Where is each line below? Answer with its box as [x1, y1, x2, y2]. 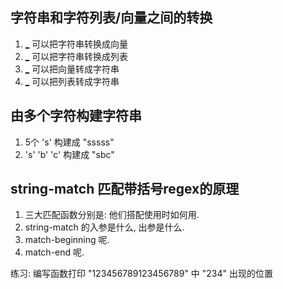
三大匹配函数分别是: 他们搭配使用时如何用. [24, 209, 200, 221]
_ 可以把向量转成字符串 [24, 63, 120, 75]
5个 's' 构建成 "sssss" [24, 136, 115, 148]
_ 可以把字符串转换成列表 [24, 50, 129, 62]
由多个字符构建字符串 [10, 108, 142, 125]
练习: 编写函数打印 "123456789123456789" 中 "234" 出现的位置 [10, 268, 273, 280]
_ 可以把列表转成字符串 [24, 75, 120, 87]
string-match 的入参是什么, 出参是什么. [24, 221, 185, 233]
